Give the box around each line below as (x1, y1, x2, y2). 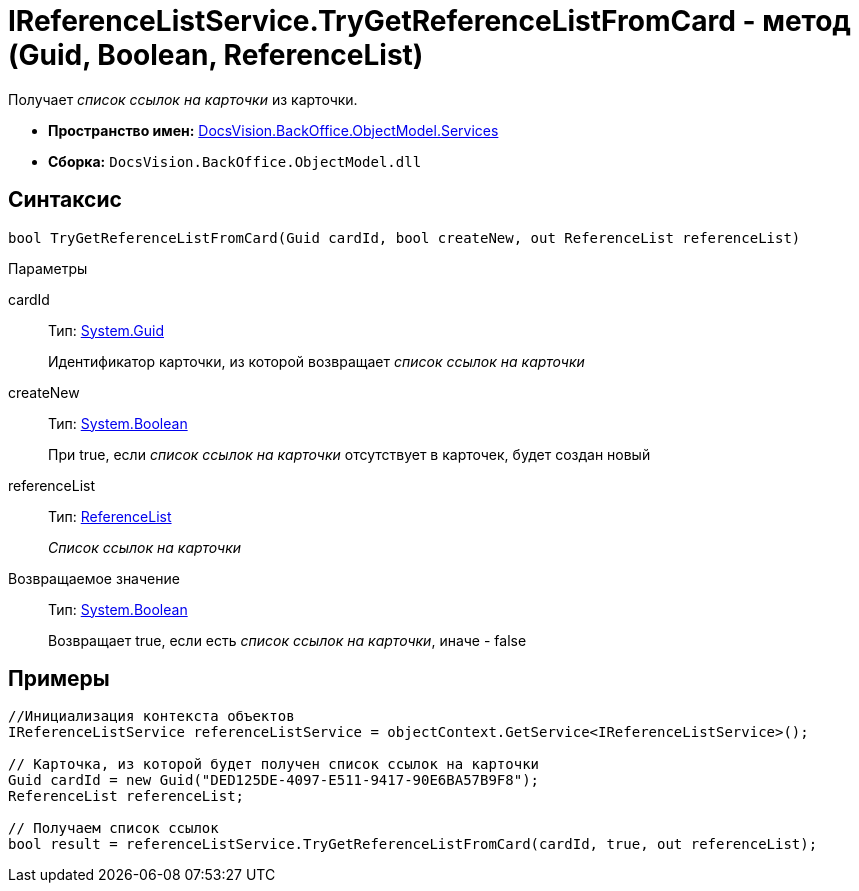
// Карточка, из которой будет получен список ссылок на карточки (8, 756, 540, 773)
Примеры (8, 666, 110, 692)
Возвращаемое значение (8, 569, 180, 587)
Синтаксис (8, 187, 122, 213)
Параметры (8, 259, 88, 277)
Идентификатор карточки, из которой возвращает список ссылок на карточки (48, 352, 585, 370)
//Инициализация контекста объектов (8, 708, 295, 725)
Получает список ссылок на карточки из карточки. (8, 90, 358, 108)
